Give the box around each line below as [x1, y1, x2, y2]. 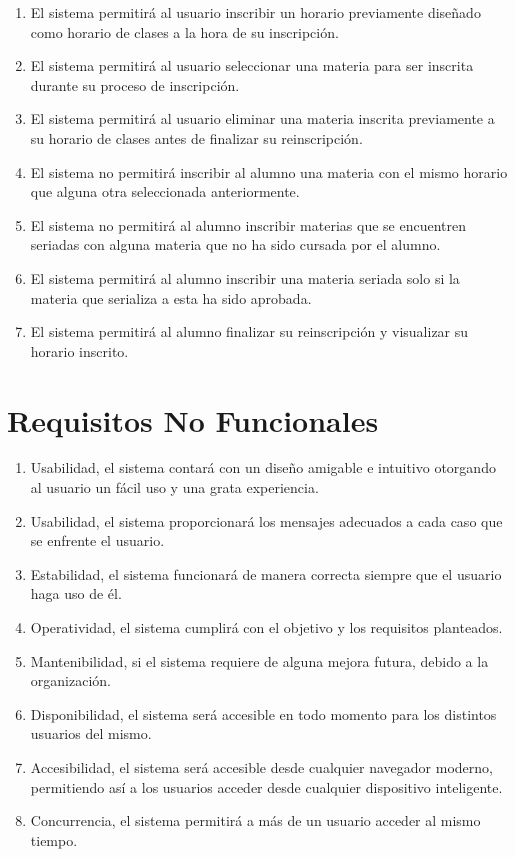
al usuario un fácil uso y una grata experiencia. [30, 477, 319, 498]
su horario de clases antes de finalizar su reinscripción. [30, 127, 363, 148]
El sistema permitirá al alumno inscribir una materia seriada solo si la [30, 267, 460, 288]
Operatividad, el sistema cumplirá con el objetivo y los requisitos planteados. [30, 617, 503, 637]
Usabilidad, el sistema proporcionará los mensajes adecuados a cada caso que [30, 510, 503, 531]
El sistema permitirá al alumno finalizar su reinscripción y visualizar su [30, 321, 469, 342]
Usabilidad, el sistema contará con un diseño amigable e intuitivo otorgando [30, 457, 496, 478]
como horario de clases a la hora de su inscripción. [30, 21, 339, 42]
